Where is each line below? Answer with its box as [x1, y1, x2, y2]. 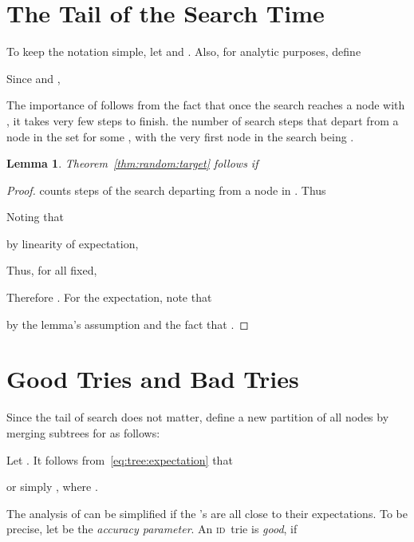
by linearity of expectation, [6, 235, 139, 251]
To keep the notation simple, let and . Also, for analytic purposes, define [6, 43, 361, 60]
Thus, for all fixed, [6, 262, 97, 279]
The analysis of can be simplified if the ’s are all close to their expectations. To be [6, 504, 408, 521]
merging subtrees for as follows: [6, 424, 160, 441]
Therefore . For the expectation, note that [6, 289, 212, 306]
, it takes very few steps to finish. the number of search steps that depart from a [6, 112, 399, 129]
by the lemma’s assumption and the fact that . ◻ [6, 315, 249, 332]
